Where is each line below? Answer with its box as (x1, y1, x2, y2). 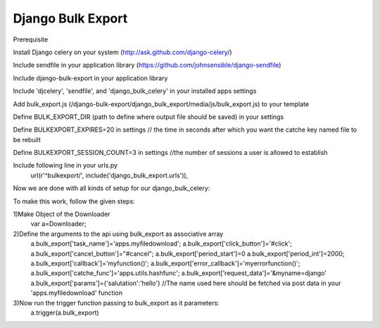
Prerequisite (13, 35, 49, 44)
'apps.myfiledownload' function (30, 289, 123, 297)
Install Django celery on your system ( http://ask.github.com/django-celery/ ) (13, 48, 232, 56)
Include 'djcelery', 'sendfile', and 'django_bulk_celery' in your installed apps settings (13, 87, 257, 95)
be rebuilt (13, 135, 42, 144)
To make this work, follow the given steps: (13, 197, 135, 206)
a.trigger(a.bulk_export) (30, 308, 99, 317)
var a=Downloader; (30, 220, 87, 228)
